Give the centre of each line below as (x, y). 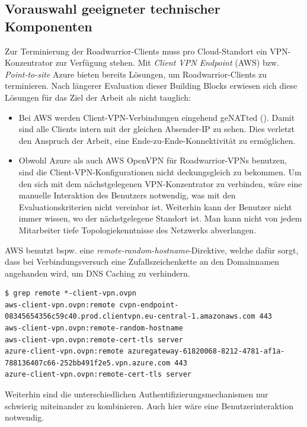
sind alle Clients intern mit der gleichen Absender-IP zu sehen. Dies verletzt (157, 129)
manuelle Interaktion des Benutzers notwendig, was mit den (127, 195)
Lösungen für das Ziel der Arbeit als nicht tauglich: (98, 97)
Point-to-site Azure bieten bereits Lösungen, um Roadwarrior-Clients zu (136, 74)
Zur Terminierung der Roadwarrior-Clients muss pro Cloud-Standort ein (136, 51)
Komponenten (49, 26)
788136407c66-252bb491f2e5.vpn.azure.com (88, 363)
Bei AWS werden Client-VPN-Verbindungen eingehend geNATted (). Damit (157, 117)
